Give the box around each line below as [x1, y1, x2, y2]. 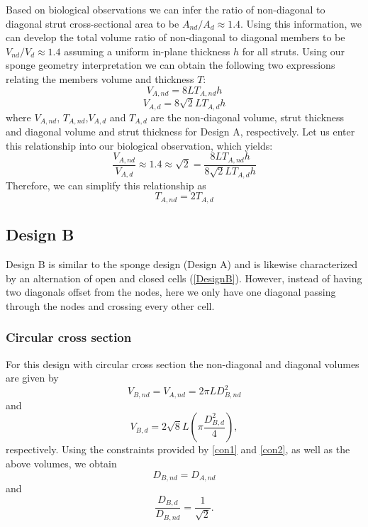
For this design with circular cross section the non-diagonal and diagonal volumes [6, 356, 359, 371]
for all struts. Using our [242, 43, 345, 58]
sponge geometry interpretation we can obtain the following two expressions [6, 57, 335, 72]
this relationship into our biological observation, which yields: [6, 138, 273, 152]
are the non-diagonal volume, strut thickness [150, 109, 345, 124]
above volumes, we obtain [6, 456, 117, 470]
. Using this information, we [240, 16, 362, 30]
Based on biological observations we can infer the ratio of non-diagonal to [6, 2, 325, 16]
